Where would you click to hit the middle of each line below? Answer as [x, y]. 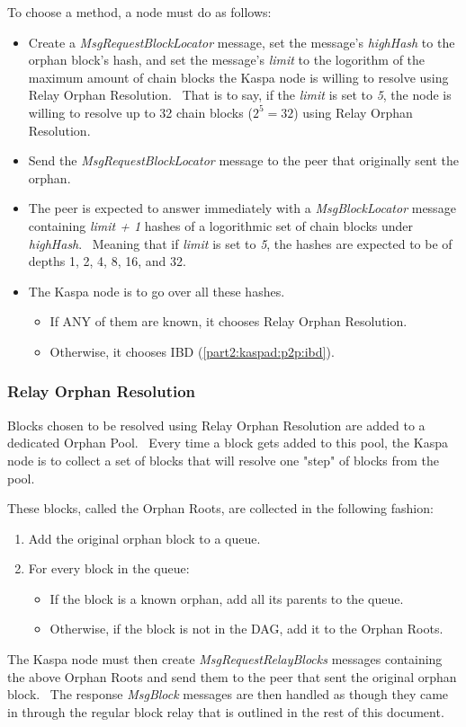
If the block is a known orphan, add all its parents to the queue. [227, 598]
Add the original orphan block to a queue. [144, 538]
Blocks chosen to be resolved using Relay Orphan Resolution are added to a [216, 425]
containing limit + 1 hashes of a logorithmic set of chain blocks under [221, 225]
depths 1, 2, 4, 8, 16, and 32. [107, 261]
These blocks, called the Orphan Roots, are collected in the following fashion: [220, 508]
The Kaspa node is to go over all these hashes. [157, 291]
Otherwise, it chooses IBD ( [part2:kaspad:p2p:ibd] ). [192, 351]
